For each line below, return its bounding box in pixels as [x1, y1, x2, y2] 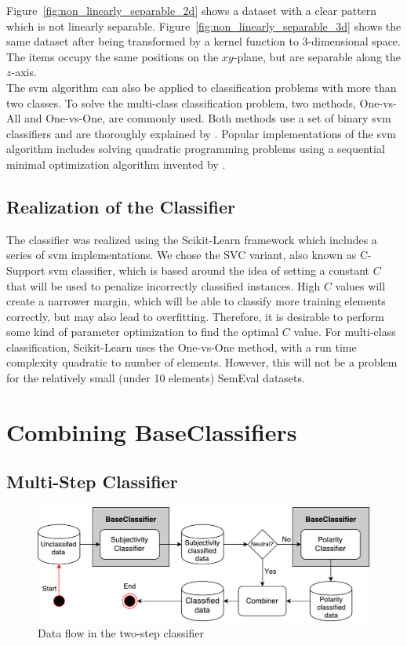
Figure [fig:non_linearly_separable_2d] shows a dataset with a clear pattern [6, 2, 377, 18]
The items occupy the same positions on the [6, 48, 219, 64]
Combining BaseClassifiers [6, 415, 297, 447]
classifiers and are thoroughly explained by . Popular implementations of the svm [6, 125, 396, 141]
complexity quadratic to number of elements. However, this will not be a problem [6, 354, 398, 370]
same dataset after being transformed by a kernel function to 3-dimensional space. [6, 33, 401, 49]
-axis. [11, 64, 37, 80]
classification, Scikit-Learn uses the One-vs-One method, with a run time [6, 338, 357, 355]
